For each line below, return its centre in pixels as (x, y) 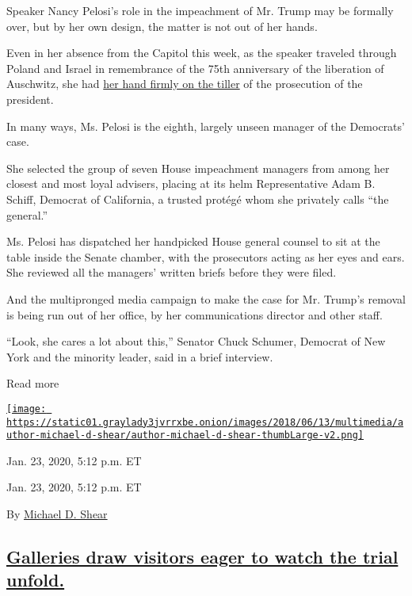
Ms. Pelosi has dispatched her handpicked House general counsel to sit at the (193, 241)
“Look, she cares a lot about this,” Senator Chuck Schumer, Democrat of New (196, 341)
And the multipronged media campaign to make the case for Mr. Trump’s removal (206, 298)
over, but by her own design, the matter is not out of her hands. (162, 26)
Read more (33, 383)
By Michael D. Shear (57, 514)
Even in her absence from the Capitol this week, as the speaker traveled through (202, 53)
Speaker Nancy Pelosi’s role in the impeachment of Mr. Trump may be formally (200, 10)
